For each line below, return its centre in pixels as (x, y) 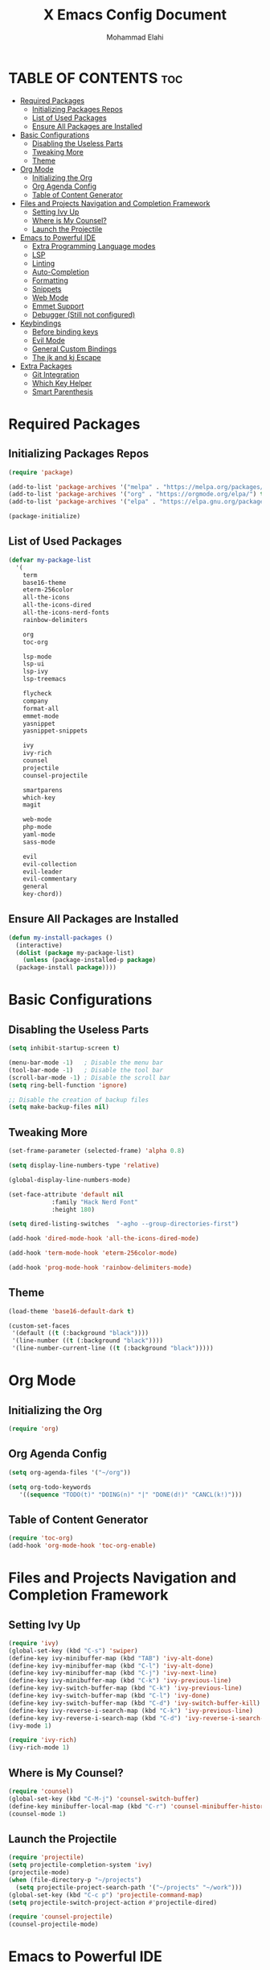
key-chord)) (43, 894)
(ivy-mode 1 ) (30, 1726)
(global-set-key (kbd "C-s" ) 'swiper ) (73, 1651)
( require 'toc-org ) (41, 1538)
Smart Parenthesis (63, 392)
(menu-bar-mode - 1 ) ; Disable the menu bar (86, 1063)
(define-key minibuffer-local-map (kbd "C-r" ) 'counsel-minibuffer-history (138, 1806)
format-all (41, 708)
